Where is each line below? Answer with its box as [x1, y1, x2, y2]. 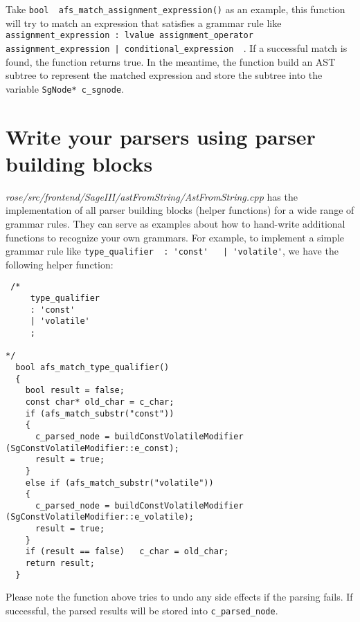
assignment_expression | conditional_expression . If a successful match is [6, 40, 348, 55]
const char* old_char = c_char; [25, 396, 174, 407]
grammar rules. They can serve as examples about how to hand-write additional [6, 216, 345, 230]
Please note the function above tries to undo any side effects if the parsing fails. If [6, 589, 353, 604]
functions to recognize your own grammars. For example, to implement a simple [6, 230, 345, 244]
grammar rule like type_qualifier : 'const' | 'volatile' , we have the [6, 244, 339, 258]
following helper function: [6, 257, 114, 271]
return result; [25, 558, 95, 569]
